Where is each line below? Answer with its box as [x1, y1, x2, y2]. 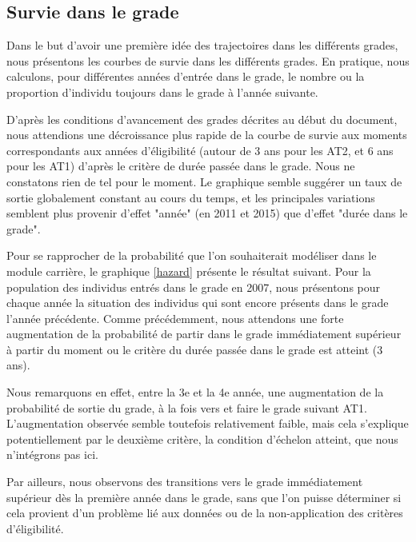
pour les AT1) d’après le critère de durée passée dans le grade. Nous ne [6, 157, 355, 174]
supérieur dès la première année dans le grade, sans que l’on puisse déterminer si [6, 488, 402, 505]
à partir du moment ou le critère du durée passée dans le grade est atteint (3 [6, 341, 383, 357]
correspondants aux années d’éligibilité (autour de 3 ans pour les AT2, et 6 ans [6, 141, 394, 158]
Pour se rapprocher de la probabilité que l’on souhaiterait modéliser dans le [6, 247, 377, 264]
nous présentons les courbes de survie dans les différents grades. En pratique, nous [6, 52, 410, 69]
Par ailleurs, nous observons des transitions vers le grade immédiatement [6, 473, 363, 490]
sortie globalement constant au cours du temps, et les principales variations [6, 189, 375, 205]
